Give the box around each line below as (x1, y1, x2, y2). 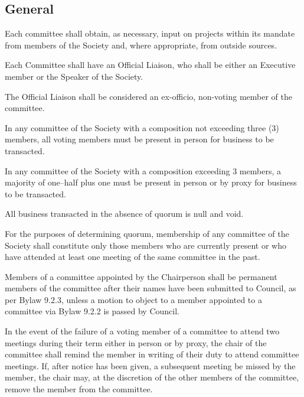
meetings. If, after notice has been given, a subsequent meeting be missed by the (5, 359, 296, 372)
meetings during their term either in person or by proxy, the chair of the (5, 336, 267, 349)
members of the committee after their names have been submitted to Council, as (5, 282, 296, 294)
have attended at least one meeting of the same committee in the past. (5, 250, 260, 263)
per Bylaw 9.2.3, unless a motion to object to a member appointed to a (5, 293, 262, 305)
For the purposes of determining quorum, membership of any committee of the (5, 227, 289, 239)
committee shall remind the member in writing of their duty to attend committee (5, 348, 299, 360)
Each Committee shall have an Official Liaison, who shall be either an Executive (5, 58, 296, 71)
